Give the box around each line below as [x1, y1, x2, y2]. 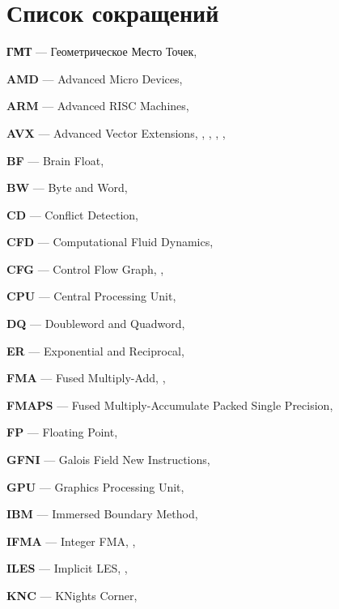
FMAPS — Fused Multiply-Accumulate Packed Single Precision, [6, 396, 333, 413]
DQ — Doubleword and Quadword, [6, 315, 185, 332]
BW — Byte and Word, [6, 179, 128, 196]
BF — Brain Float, [6, 151, 104, 168]
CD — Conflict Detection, [6, 206, 139, 223]
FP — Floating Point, [6, 424, 118, 441]
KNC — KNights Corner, [6, 587, 138, 603]
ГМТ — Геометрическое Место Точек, [6, 43, 197, 60]
